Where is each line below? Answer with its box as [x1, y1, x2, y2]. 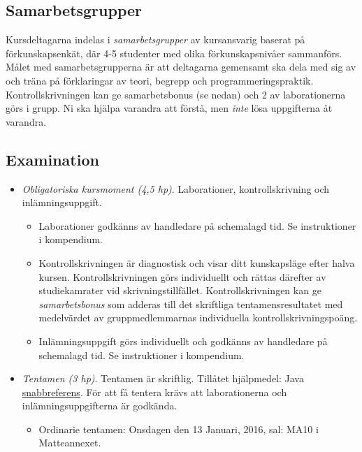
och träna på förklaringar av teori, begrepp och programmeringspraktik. [6, 73, 314, 87]
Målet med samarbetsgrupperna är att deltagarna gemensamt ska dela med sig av [6, 59, 356, 74]
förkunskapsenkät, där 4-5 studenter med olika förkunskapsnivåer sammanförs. [6, 45, 342, 60]
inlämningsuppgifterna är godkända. [22, 398, 178, 413]
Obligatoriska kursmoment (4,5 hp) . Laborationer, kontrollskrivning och [22, 181, 330, 196]
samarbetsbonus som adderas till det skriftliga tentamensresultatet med [38, 296, 343, 311]
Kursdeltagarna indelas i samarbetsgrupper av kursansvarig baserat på [6, 32, 305, 47]
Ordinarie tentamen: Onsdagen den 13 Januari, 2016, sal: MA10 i [38, 421, 319, 436]
